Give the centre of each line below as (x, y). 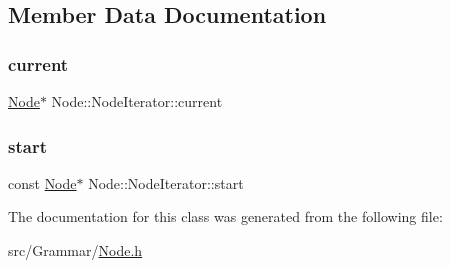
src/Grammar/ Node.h (75, 250)
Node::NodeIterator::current (137, 101)
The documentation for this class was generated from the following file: (225, 216)
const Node (42, 182)
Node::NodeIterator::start (166, 182)
